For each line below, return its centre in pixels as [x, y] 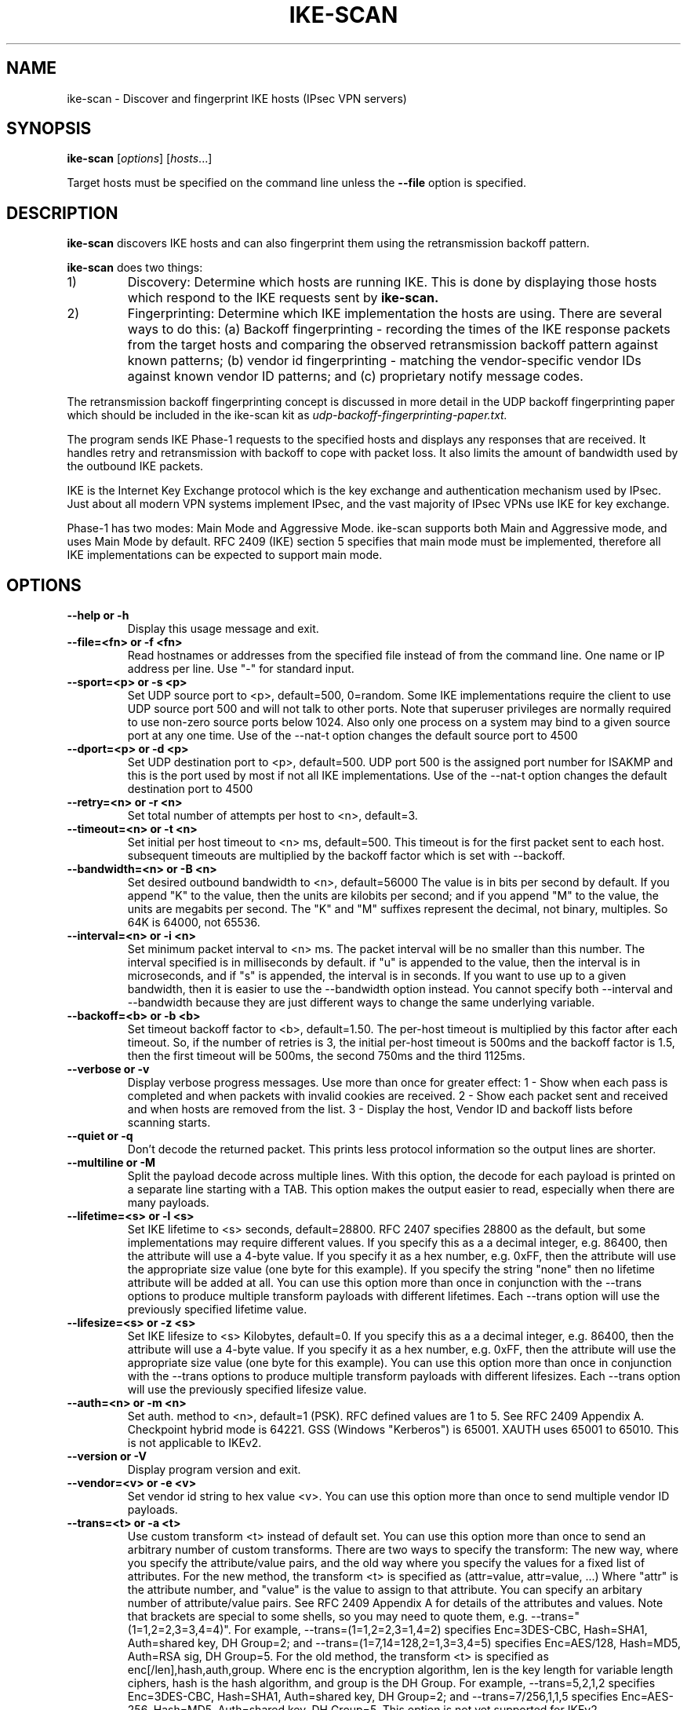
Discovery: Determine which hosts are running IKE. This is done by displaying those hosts [392, 282]
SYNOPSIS [49, 129]
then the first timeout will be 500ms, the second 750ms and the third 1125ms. [326, 1056]
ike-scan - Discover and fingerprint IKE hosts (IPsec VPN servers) [237, 98]
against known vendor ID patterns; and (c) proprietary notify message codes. [355, 376]
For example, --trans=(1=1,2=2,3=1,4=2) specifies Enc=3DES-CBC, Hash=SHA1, [441, 1630]
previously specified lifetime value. [217, 1310]
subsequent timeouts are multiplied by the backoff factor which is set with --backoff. [346, 856]
